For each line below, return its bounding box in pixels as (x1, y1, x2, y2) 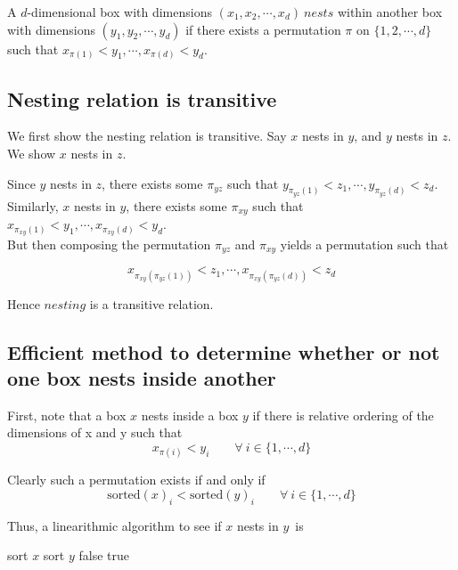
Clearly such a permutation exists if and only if (7, 470, 266, 489)
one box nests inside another (7, 364, 276, 392)
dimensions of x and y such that (7, 423, 183, 442)
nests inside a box (141, 405, 239, 424)
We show (7, 143, 56, 162)
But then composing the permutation (7, 235, 211, 254)
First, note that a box (7, 405, 127, 424)
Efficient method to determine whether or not (7, 338, 440, 365)
